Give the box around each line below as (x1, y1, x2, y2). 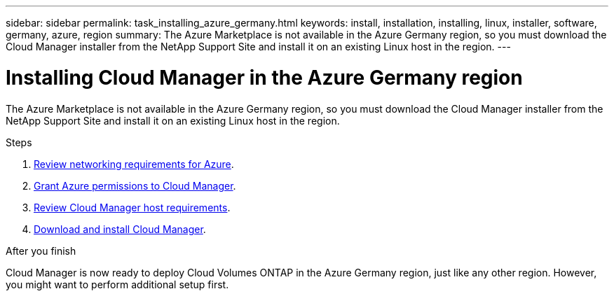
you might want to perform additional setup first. (6, 278, 229, 290)
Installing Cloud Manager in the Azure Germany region (6, 65, 523, 90)
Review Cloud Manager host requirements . (34, 201, 231, 213)
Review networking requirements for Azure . (34, 157, 234, 170)
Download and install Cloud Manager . (34, 223, 206, 235)
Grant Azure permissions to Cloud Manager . (34, 179, 236, 192)
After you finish (6, 244, 76, 257)
